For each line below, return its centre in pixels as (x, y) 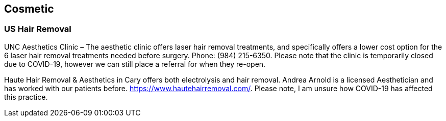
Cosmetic (29, 9)
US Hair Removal (38, 29)
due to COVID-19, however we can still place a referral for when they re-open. (135, 64)
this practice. (26, 97)
